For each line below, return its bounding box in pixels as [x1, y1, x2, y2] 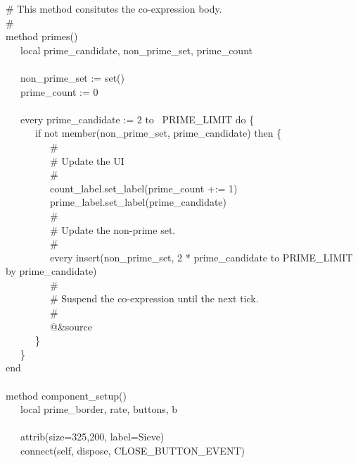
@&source [49, 319, 93, 333]
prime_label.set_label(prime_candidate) [49, 195, 227, 209]
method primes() [6, 29, 78, 44]
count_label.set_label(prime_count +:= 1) [49, 180, 238, 195]
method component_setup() [6, 388, 127, 402]
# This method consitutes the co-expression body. [6, 1, 222, 16]
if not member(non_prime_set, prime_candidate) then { [34, 125, 282, 140]
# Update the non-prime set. [49, 222, 176, 237]
